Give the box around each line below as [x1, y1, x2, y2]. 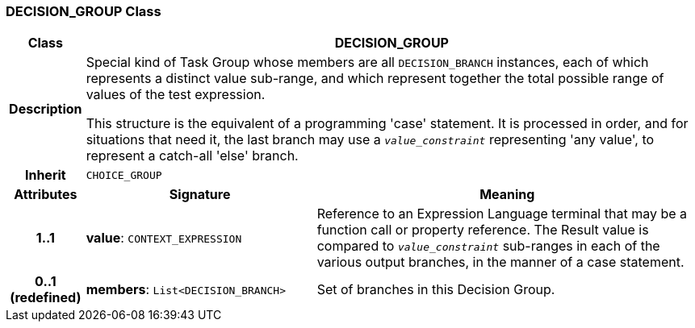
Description [9, 101, 82, 118]
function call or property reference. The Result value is [316, 222, 649, 239]
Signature [169, 186, 231, 203]
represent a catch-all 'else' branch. [86, 147, 299, 164]
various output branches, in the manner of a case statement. [316, 254, 685, 271]
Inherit [24, 167, 66, 184]
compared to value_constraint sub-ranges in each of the [316, 238, 660, 255]
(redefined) [10, 289, 82, 306]
